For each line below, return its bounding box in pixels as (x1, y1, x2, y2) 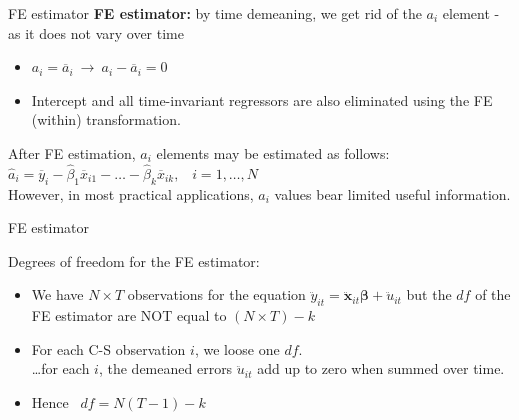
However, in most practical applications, (8, 183, 254, 204)
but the (406, 284, 452, 305)
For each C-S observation (31, 338, 186, 359)
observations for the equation (127, 284, 306, 305)
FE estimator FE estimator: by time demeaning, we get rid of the (8, 3, 422, 23)
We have (31, 284, 84, 305)
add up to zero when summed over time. (257, 358, 505, 379)
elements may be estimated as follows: (156, 142, 390, 163)
